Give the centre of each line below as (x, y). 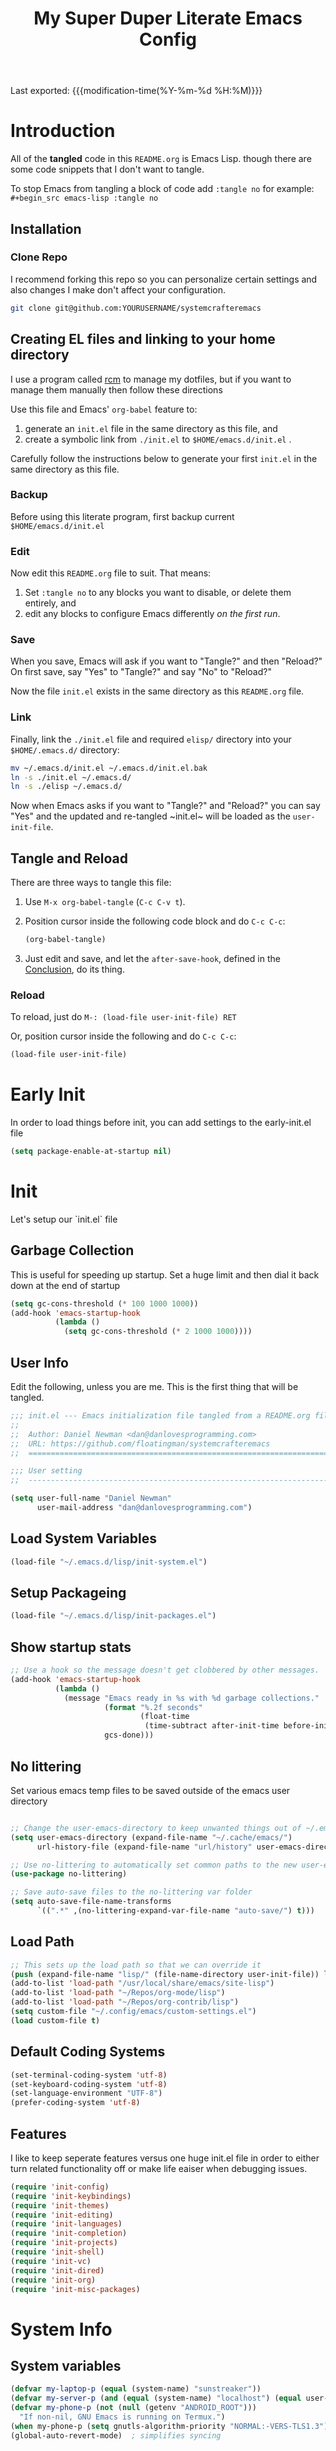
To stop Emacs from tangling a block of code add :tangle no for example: (162, 189)
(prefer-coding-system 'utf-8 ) (75, 2103)
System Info (61, 2329)
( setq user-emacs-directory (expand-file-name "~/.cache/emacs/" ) (151, 1837)
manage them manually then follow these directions (116, 389)
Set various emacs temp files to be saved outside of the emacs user (150, 1790)
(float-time (164, 1717)
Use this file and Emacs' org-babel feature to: (104, 409)
